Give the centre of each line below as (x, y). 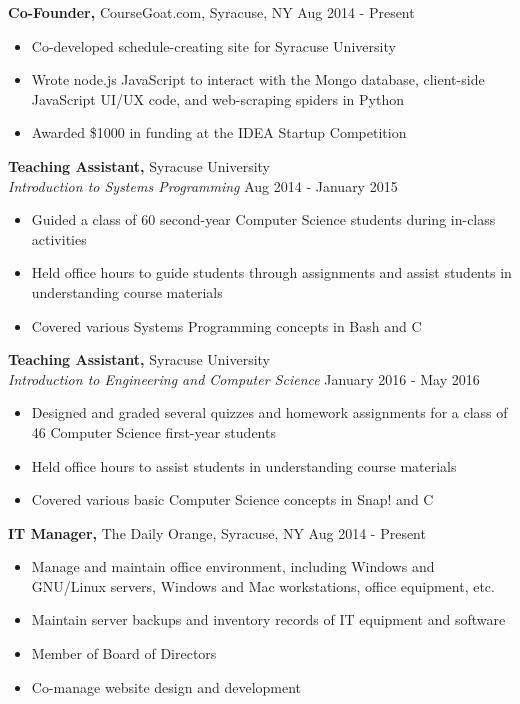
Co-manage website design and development (166, 686)
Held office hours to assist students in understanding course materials (244, 465)
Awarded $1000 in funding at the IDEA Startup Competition (219, 132)
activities (59, 238)
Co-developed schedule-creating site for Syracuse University (213, 45)
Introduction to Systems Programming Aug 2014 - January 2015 (203, 185)
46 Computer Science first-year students (153, 431)
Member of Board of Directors (124, 653)
